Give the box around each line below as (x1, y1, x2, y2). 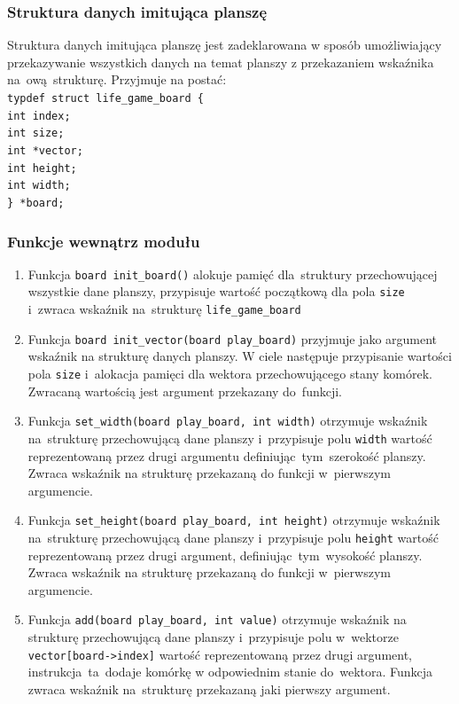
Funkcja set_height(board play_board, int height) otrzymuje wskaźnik (27, 511, 440, 529)
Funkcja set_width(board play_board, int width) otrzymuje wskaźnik (27, 411, 428, 430)
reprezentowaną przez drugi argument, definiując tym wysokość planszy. (27, 545, 423, 564)
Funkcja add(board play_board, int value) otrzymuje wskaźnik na (27, 610, 407, 629)
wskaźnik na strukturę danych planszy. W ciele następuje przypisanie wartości (27, 347, 452, 365)
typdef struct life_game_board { (7, 92, 204, 105)
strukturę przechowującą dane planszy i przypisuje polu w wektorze (27, 628, 399, 646)
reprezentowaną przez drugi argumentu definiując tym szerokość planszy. (27, 446, 426, 465)
